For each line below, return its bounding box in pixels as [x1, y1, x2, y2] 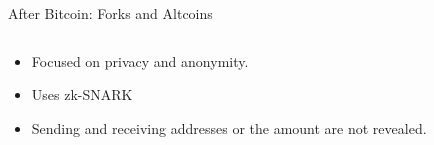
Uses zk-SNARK [31, 84, 133, 105]
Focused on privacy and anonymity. [31, 50, 249, 71]
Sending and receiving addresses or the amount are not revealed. [31, 117, 427, 138]
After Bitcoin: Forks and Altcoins [8, 3, 213, 23]
